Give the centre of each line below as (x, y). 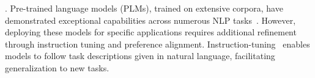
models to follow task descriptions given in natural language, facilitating (140, 56)
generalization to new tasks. (57, 67)
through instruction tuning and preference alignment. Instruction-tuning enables (157, 44)
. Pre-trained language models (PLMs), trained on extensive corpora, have (144, 8)
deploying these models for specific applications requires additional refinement (151, 32)
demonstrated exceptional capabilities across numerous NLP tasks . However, (150, 20)
